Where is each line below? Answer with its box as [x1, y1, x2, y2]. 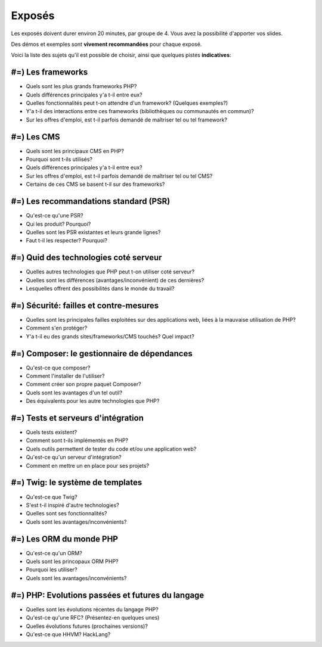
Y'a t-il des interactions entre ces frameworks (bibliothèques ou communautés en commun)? [26, 108, 255, 115]
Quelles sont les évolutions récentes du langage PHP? [26, 605, 159, 613]
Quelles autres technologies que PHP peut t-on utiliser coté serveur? [26, 268, 195, 275]
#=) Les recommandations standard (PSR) [11, 197, 171, 207]
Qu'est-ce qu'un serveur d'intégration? [26, 453, 122, 461]
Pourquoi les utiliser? [26, 566, 78, 573]
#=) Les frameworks [11, 67, 88, 77]
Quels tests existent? [26, 429, 78, 436]
